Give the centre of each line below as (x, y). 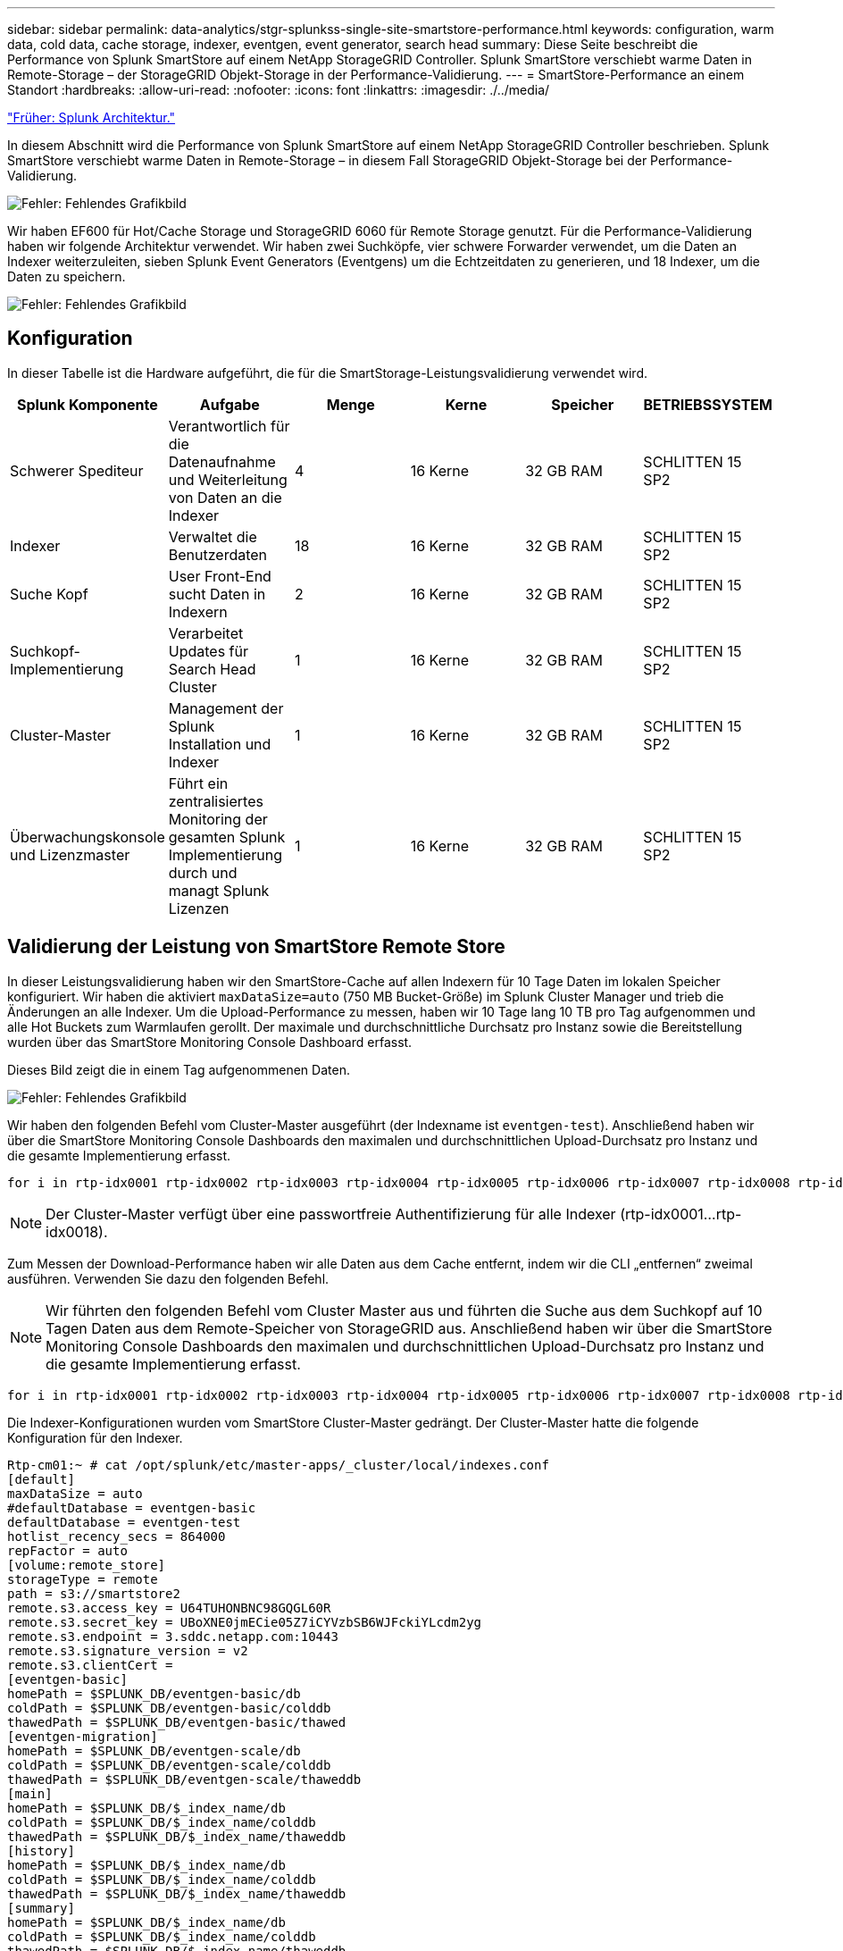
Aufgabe (230, 404)
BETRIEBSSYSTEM (708, 404)
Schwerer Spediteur (77, 470)
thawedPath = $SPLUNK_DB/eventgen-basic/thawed (177, 1722)
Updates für (208, 651)
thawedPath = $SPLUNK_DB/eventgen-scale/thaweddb (184, 1779)
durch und (203, 872)
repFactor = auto (67, 1550)
